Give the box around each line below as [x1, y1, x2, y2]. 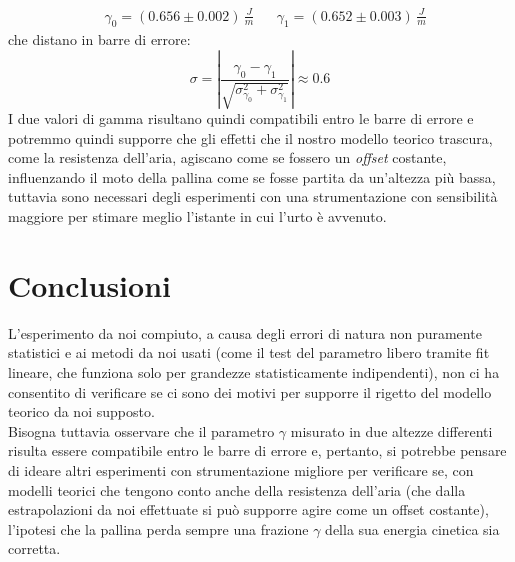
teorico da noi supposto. [8, 401, 155, 422]
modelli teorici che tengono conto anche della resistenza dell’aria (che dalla [8, 479, 466, 500]
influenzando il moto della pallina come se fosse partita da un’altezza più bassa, [8, 166, 496, 187]
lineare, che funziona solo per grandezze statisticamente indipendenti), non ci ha [8, 361, 500, 382]
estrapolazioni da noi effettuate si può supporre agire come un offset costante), [8, 499, 489, 520]
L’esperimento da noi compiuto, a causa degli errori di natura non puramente [8, 322, 482, 343]
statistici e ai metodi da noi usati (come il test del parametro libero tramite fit [8, 342, 490, 363]
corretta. [8, 538, 61, 559]
